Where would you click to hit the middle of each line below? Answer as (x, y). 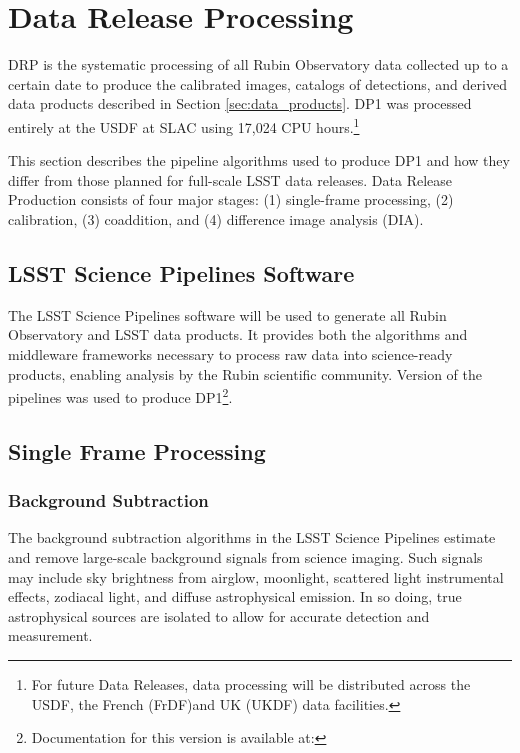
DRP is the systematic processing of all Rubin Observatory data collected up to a (258, 64)
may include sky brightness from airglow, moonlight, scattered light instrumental (256, 576)
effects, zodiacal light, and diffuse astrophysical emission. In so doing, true (235, 596)
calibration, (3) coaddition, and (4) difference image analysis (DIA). (216, 218)
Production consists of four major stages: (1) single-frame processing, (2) (231, 199)
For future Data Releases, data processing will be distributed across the (251, 683)
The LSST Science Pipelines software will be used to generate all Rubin (227, 314)
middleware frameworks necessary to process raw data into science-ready (230, 353)
